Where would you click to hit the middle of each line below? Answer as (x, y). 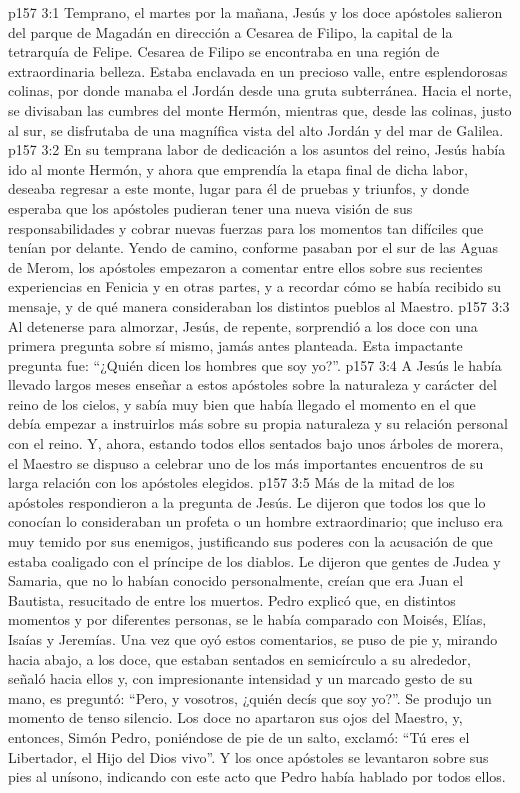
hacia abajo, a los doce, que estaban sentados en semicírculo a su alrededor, (239, 658)
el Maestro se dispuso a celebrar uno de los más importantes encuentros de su (246, 462)
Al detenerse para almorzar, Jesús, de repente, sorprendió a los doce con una (243, 325)
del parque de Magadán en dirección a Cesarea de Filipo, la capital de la (230, 31)
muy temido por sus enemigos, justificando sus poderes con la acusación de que (250, 541)
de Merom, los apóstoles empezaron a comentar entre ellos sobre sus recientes (245, 266)
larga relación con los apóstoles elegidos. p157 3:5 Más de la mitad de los (231, 482)
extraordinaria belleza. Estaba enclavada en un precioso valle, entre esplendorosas (258, 70)
